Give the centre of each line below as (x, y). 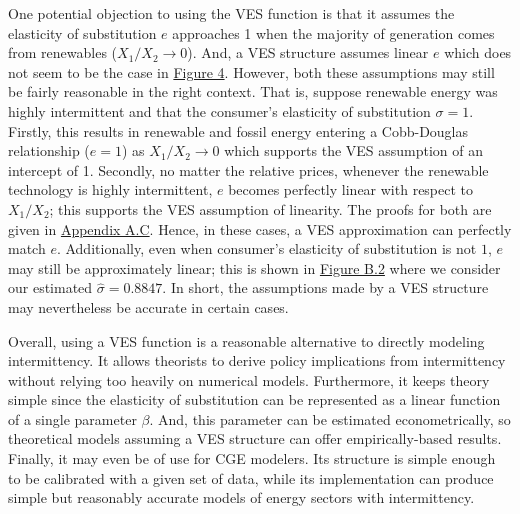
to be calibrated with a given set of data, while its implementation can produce (251, 477)
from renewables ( (63, 52)
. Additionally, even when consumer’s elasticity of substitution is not (266, 248)
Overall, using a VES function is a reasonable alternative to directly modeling (246, 340)
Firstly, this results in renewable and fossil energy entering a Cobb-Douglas (238, 130)
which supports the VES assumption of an (354, 150)
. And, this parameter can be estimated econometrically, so (330, 418)
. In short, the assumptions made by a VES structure (325, 287)
